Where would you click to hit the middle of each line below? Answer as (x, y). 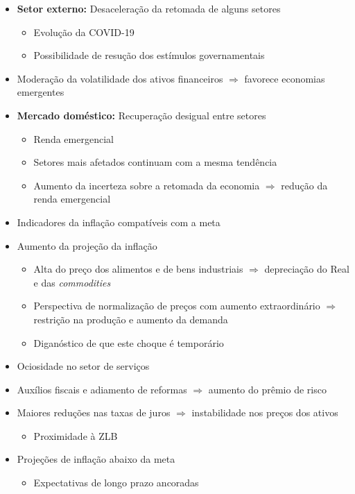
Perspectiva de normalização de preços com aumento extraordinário (177, 306)
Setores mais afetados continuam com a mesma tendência (155, 162)
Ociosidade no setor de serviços (83, 366)
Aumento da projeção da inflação (87, 245)
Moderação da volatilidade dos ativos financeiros (120, 78)
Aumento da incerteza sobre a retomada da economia (147, 185)
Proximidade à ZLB (76, 435)
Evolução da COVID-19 (84, 32)
